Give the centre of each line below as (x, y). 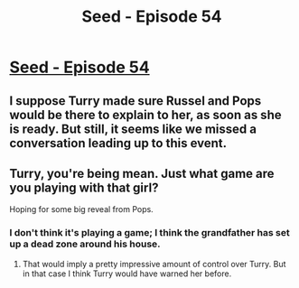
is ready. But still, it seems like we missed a (133, 129)
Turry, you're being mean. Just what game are (142, 173)
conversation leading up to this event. (118, 143)
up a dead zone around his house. (85, 244)
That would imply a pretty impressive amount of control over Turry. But (154, 264)
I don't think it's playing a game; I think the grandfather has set (150, 233)
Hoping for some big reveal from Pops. (81, 209)
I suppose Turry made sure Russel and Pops (135, 101)
